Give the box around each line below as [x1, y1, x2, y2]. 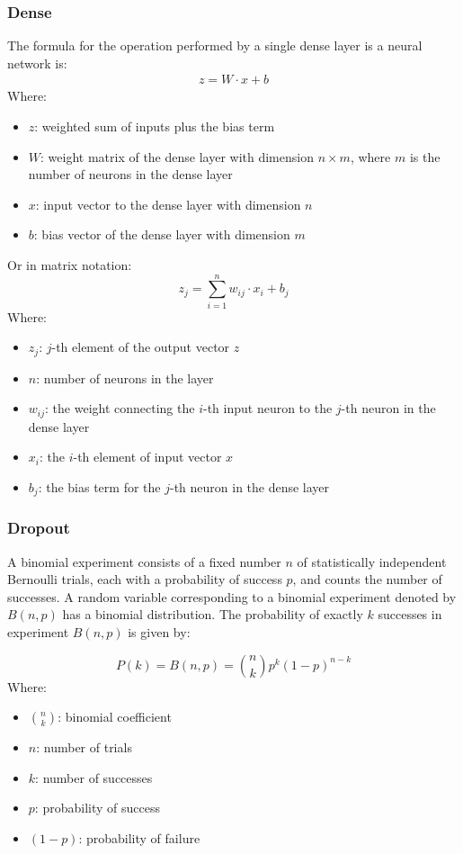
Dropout [7, 517, 70, 539]
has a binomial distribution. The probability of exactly [62, 605, 363, 624]
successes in [378, 605, 442, 624]
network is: [7, 53, 67, 72]
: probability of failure [78, 829, 200, 848]
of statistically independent [297, 552, 447, 571]
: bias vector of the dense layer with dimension [33, 225, 290, 244]
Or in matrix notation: [7, 256, 132, 274]
